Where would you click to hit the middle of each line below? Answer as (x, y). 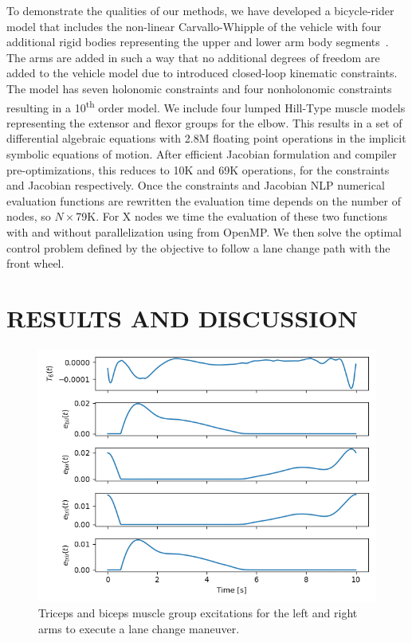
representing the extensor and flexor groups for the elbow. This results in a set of (204, 122)
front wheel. (35, 263)
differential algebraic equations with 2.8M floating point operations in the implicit (206, 138)
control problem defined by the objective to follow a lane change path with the (198, 247)
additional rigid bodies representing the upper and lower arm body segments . (198, 42)
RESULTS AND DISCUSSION (182, 317)
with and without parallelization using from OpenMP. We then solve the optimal (204, 231)
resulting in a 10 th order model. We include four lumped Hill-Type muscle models (206, 106)
